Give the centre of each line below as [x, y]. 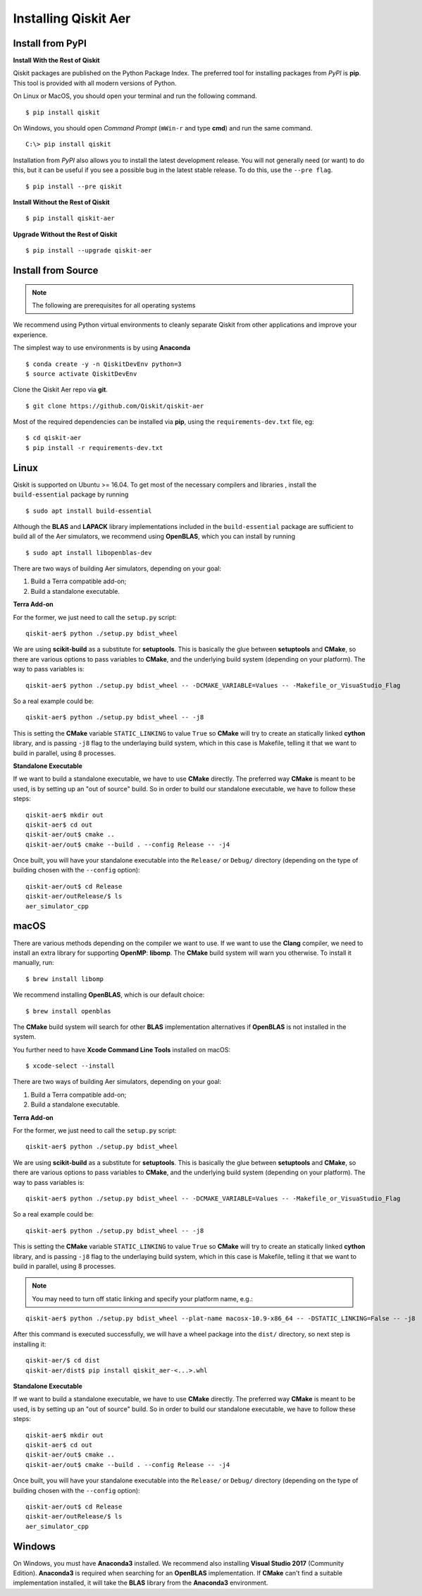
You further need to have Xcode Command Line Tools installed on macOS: [122, 1049]
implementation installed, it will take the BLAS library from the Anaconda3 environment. [141, 1583]
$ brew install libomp [65, 979]
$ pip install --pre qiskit [74, 186]
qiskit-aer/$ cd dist [63, 1360]
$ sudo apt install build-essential [89, 511]
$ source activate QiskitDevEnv [81, 373]
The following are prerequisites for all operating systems [114, 305]
